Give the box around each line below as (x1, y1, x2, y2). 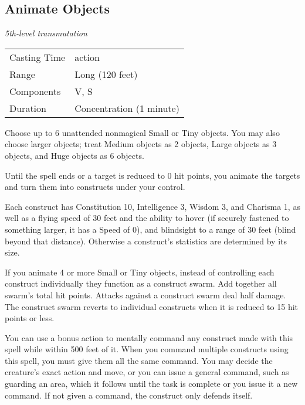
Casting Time (9, 50, 66, 64)
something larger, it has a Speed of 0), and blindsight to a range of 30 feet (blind (5, 223, 296, 235)
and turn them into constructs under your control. (5, 181, 185, 193)
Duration (9, 101, 46, 115)
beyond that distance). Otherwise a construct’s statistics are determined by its (5, 234, 287, 247)
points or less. (5, 312, 55, 324)
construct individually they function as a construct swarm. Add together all (5, 277, 277, 290)
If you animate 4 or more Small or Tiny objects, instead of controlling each (5, 266, 274, 278)
